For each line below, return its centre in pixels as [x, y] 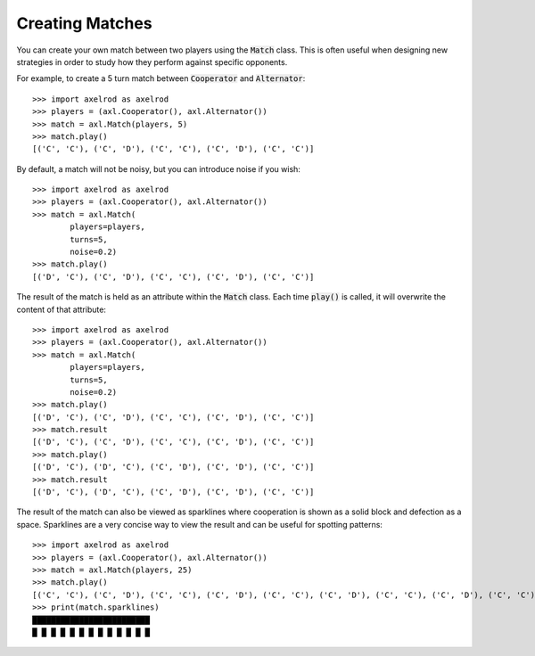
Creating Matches [84, 23]
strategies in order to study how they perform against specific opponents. [152, 61]
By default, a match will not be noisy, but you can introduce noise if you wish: [158, 168]
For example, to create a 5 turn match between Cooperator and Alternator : [161, 78]
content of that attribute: [62, 309]
